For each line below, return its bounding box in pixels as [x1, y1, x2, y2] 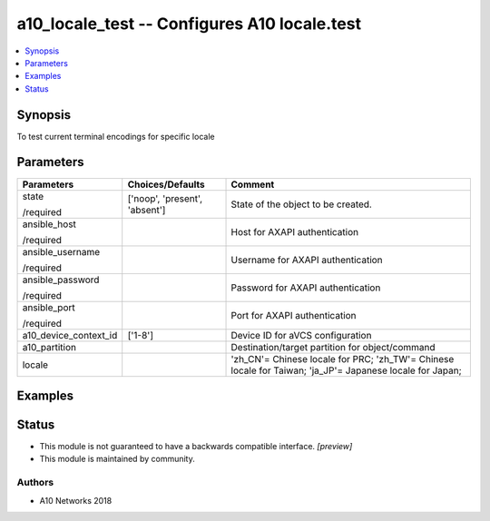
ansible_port [22, 300, 76, 313]
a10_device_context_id [22, 329, 118, 341]
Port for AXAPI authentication [230, 309, 358, 321]
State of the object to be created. [230, 198, 372, 211]
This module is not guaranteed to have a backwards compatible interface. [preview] [39, 441, 353, 452]
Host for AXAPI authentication [230, 225, 358, 238]
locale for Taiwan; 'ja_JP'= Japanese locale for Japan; [230, 364, 462, 377]
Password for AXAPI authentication [230, 281, 381, 294]
